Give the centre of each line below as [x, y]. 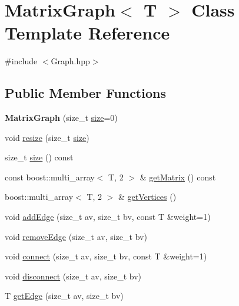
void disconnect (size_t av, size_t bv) [73, 276]
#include [21, 61]
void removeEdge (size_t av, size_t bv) [76, 236]
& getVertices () [147, 197]
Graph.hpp [70, 61]
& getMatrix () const [178, 177]
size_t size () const [39, 157]
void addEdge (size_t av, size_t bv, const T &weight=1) [108, 217]
